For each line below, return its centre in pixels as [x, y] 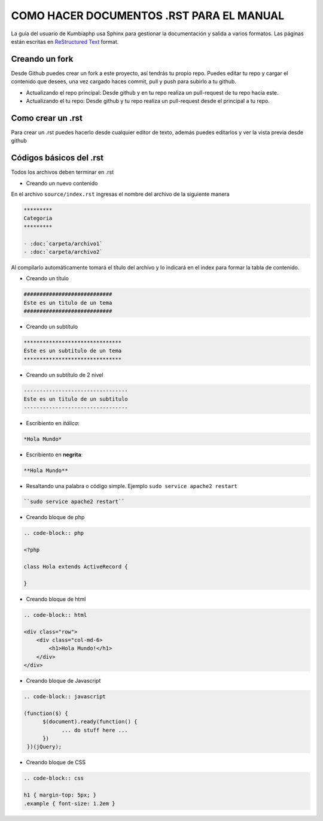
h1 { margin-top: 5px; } [60, 795]
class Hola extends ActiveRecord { [76, 567]
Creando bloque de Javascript [63, 681]
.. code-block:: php [54, 533]
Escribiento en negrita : [54, 455]
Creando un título [47, 278]
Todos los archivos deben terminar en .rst [63, 172]
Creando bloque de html [56, 599]
